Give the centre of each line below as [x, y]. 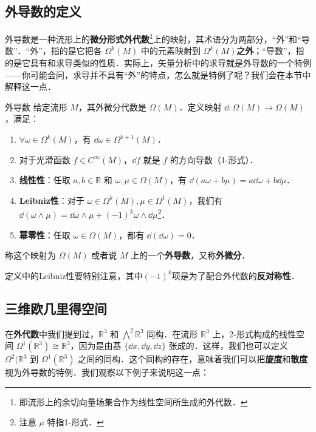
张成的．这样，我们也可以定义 [228, 346]
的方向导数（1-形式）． [214, 159]
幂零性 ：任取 [45, 235]
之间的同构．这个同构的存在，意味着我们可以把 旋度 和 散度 [193, 359]
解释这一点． [30, 86]
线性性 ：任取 [45, 180]
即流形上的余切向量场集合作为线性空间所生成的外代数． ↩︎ [133, 401]
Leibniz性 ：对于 [52, 200]
